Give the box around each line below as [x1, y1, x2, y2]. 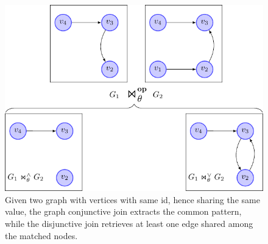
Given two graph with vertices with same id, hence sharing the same [5, 193, 260, 206]
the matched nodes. [5, 229, 78, 242]
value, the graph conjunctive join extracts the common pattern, [5, 205, 242, 218]
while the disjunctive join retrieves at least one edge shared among [5, 217, 253, 229]
